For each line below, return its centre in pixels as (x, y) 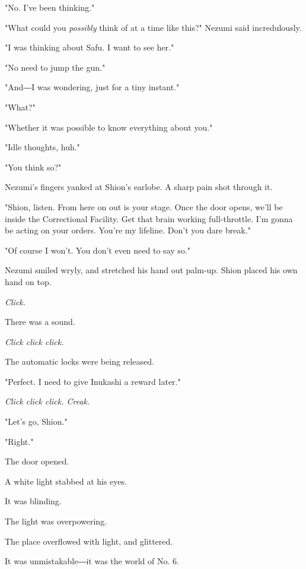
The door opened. (37, 461)
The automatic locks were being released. (79, 361)
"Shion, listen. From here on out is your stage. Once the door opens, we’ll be (144, 206)
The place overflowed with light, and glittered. (89, 541)
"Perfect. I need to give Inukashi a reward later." (93, 381)
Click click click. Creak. (47, 401)
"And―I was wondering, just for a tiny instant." (92, 87)
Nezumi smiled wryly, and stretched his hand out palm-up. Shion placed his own (151, 270)
